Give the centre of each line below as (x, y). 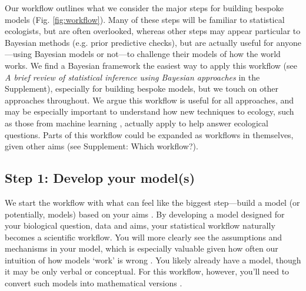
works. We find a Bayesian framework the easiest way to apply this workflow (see (151, 65)
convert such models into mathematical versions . (94, 283)
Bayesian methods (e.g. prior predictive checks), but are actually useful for (139, 42)
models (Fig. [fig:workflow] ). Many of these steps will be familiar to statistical (145, 19)
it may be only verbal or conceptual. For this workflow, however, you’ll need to (147, 271)
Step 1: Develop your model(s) (100, 178)
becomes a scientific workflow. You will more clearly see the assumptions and (144, 237)
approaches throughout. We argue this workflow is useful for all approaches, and (149, 100)
